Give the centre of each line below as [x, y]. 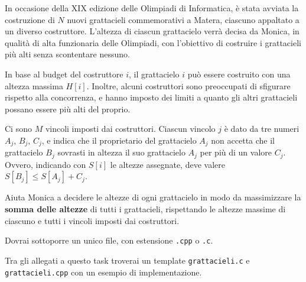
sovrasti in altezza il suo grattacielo [121, 152]
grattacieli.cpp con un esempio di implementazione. [103, 272]
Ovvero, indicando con [45, 164]
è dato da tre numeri [262, 129]
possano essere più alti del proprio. [68, 108]
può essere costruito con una [239, 74]
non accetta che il [243, 140]
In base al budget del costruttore [64, 74]
